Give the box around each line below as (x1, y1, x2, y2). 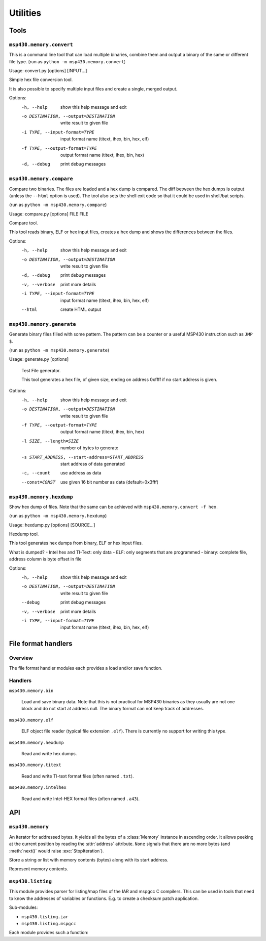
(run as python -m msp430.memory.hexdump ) (9, 513, 107, 519)
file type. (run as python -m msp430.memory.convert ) (9, 58, 126, 64)
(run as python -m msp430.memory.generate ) (9, 347, 109, 353)
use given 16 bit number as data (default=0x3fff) (60, 479, 159, 485)
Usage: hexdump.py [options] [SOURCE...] (9, 522, 96, 528)
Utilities (9, 7, 41, 18)
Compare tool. (9, 220, 38, 226)
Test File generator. (21, 367, 61, 373)
